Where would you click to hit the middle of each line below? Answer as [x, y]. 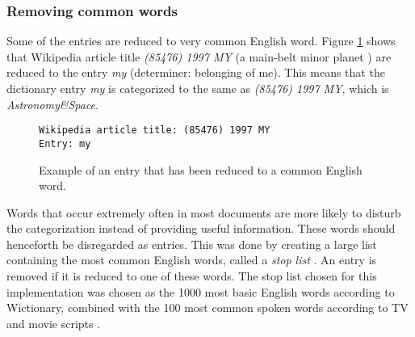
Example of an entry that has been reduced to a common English [201, 169]
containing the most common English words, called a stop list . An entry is [192, 260]
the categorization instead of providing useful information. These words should [201, 228]
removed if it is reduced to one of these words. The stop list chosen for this [192, 276]
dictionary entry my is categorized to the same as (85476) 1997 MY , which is [198, 88]
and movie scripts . [54, 323]
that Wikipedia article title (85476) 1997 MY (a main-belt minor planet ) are [199, 56]
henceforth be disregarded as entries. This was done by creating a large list [192, 244]
